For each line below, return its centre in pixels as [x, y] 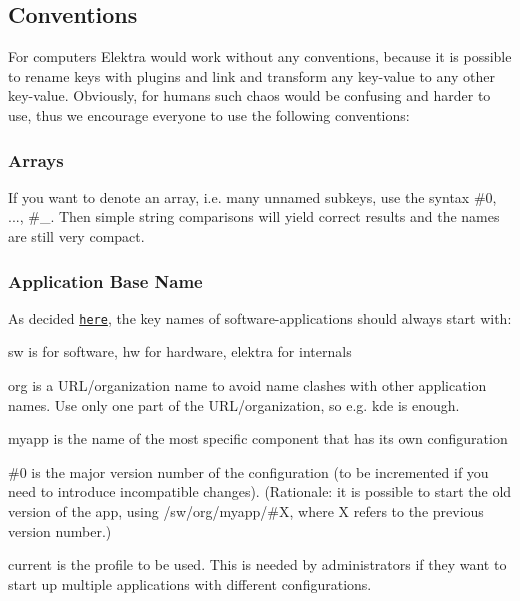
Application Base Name [105, 280]
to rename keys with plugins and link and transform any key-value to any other [251, 75]
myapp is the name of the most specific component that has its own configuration [258, 438]
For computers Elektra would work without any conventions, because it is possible [260, 56]
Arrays [36, 159]
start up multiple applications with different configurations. [190, 583]
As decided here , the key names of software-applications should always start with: [260, 317]
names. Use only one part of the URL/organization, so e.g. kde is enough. [234, 404]
